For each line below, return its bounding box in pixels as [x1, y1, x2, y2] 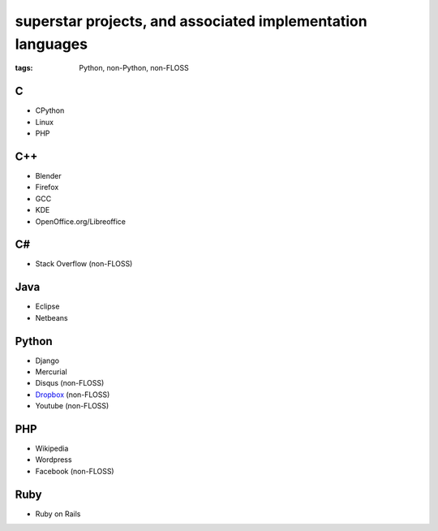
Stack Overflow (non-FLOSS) [35, 259, 133, 269]
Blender [35, 171, 62, 180]
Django [35, 356, 60, 365]
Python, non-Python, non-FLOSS [79, 63, 190, 73]
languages [15, 35, 88, 53]
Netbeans [35, 313, 68, 322]
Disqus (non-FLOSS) [35, 378, 105, 388]
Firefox [35, 183, 59, 192]
